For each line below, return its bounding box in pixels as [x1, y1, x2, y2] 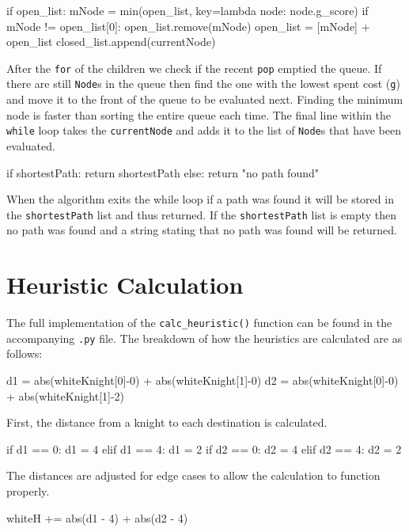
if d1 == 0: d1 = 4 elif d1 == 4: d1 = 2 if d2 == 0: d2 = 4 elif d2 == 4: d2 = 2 [6, 440, 402, 457]
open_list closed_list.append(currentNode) [6, 33, 216, 50]
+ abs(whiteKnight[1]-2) [6, 387, 125, 404]
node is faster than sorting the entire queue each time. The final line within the [6, 106, 392, 123]
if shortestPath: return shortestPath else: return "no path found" [6, 164, 319, 180]
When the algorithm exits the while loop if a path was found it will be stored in [6, 191, 394, 207]
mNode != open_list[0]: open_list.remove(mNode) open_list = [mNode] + [6, 17, 370, 34]
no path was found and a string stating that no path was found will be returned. [6, 222, 397, 238]
